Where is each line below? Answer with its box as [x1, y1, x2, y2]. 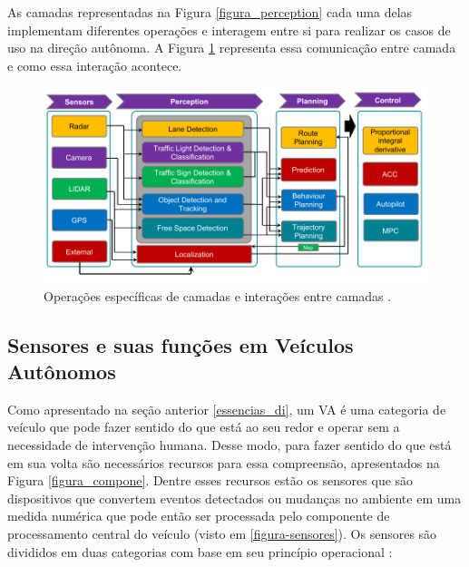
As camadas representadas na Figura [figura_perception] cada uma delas [7, 3, 413, 21]
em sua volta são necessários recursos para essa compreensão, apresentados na [7, 453, 440, 472]
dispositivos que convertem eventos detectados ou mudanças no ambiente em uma [7, 488, 462, 507]
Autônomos [7, 357, 116, 386]
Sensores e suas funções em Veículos [7, 330, 354, 358]
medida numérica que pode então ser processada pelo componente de [7, 506, 390, 525]
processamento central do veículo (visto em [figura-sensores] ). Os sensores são [7, 524, 437, 543]
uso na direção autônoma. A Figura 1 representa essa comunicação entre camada [7, 38, 456, 57]
